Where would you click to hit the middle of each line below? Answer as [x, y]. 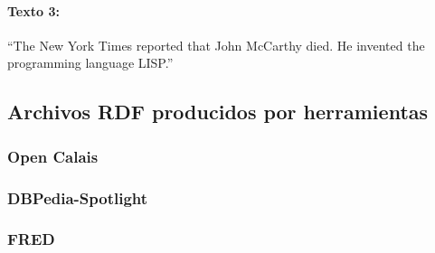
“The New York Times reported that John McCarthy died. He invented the [216, 45]
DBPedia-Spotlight [78, 197]
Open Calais [53, 156]
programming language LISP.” [90, 63]
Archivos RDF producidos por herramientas [218, 112]
